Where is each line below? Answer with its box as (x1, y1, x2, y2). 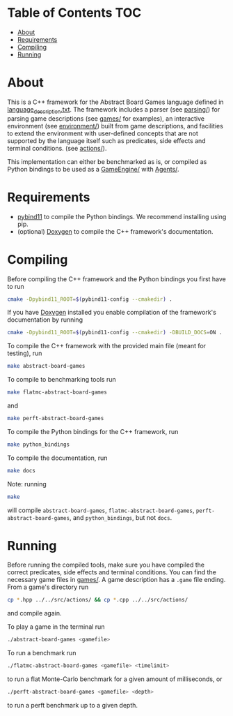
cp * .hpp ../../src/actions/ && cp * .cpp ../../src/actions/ (7, 597, 188, 604)
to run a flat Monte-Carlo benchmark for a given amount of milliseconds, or (7, 675, 223, 683)
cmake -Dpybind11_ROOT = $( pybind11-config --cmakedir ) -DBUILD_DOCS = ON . (7, 329, 223, 336)
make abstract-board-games (7, 363, 86, 370)
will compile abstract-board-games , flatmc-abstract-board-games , (7, 506, 195, 514)
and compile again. (7, 609, 62, 618)
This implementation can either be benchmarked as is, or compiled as (7, 157, 207, 165)
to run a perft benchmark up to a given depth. (7, 701, 138, 709)
